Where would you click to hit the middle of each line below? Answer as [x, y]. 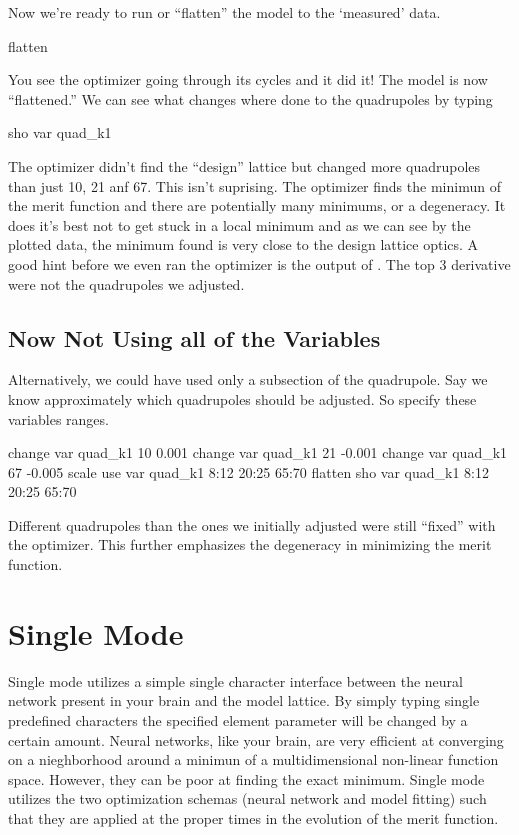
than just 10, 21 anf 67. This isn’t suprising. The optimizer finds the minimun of [254, 185]
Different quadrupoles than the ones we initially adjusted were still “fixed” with [252, 524]
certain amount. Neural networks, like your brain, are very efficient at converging [256, 739]
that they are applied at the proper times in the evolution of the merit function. [253, 817]
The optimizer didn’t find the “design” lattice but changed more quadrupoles [244, 165]
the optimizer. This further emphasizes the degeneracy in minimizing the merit [250, 544]
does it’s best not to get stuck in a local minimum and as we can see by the [239, 224]
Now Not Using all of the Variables [194, 337]
